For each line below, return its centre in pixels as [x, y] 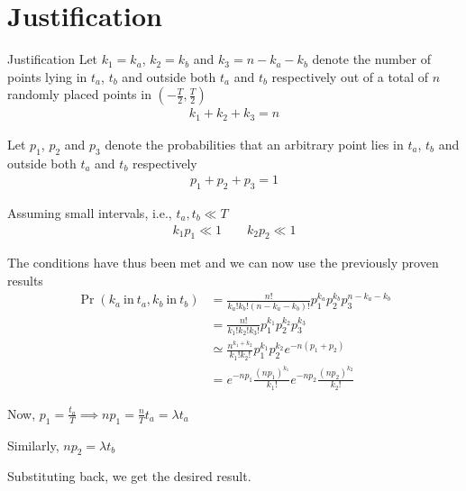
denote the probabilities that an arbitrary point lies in [254, 144]
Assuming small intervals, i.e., [90, 213]
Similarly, [33, 445]
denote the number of [372, 59]
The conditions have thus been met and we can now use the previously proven [223, 263]
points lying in [47, 76]
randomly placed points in [79, 94]
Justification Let [53, 59]
